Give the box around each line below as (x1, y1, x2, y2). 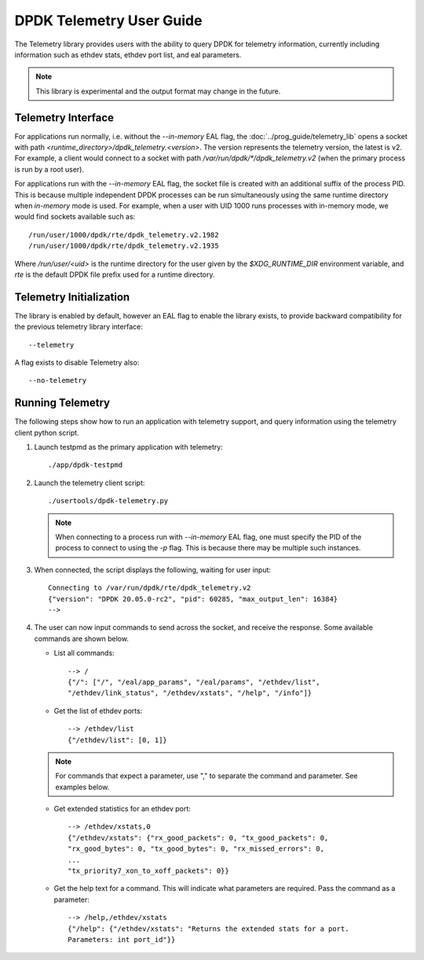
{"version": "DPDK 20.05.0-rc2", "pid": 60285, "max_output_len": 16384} (48, 594, 338, 603)
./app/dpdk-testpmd (48, 461, 123, 469)
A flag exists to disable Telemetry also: (14, 358, 140, 367)
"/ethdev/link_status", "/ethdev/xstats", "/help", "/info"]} (68, 689, 313, 697)
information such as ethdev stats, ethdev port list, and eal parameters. (14, 50, 242, 59)
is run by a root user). (14, 164, 84, 174)
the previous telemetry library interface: (14, 322, 143, 332)
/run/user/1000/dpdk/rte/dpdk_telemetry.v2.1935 (28, 241, 219, 251)
